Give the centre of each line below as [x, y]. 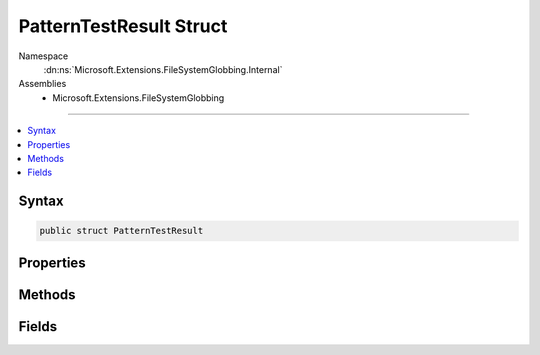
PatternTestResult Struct [123, 26]
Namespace [43, 56]
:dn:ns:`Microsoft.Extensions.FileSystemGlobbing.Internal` [163, 69]
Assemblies [42, 84]
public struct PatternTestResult [121, 231]
